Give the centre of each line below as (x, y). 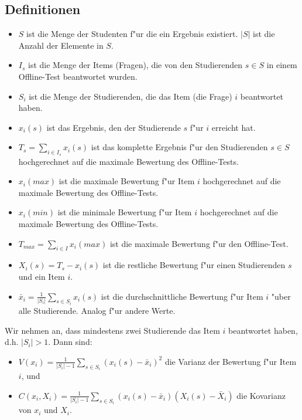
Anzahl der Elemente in (61, 45)
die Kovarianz (261, 395)
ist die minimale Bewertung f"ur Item (125, 212)
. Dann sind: (70, 342)
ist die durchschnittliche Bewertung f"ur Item (182, 296)
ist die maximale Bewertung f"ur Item (127, 181)
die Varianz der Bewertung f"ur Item (231, 361)
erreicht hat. (234, 127)
